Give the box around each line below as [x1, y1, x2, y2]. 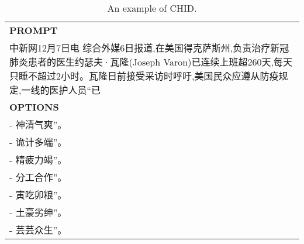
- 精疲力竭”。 [9, 153, 67, 166]
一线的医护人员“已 [21, 83, 101, 97]
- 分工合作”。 [9, 170, 67, 184]
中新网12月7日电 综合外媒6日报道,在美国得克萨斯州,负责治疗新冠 [9, 41, 289, 54]
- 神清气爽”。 [9, 118, 67, 131]
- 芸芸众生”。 [9, 223, 67, 236]
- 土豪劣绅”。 [9, 205, 67, 219]
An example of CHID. [107, 1, 197, 15]
